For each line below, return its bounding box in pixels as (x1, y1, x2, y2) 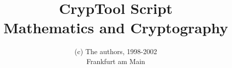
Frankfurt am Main (86, 56, 146, 66)
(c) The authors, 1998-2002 (75, 46, 157, 57)
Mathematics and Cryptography (3, 17, 229, 38)
